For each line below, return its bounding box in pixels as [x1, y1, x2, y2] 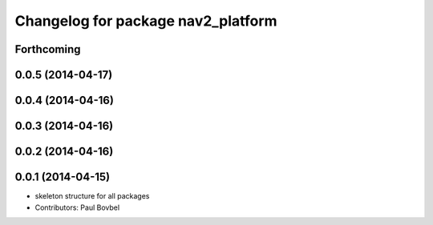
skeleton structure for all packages [34, 191, 150, 201]
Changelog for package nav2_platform [14, 12, 277, 30]
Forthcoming [14, 42, 81, 56]
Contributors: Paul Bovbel [34, 203, 120, 212]
